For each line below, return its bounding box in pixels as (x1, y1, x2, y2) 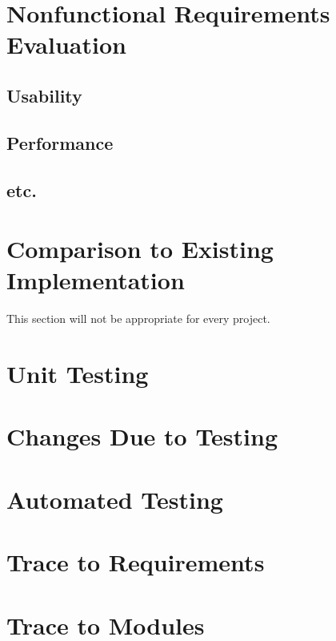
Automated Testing (6, 482, 223, 515)
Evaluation (6, 28, 126, 61)
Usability (6, 83, 82, 107)
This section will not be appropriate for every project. (6, 310, 270, 327)
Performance (6, 130, 114, 155)
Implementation (6, 264, 185, 296)
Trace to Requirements (6, 546, 265, 579)
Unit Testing (6, 357, 149, 389)
